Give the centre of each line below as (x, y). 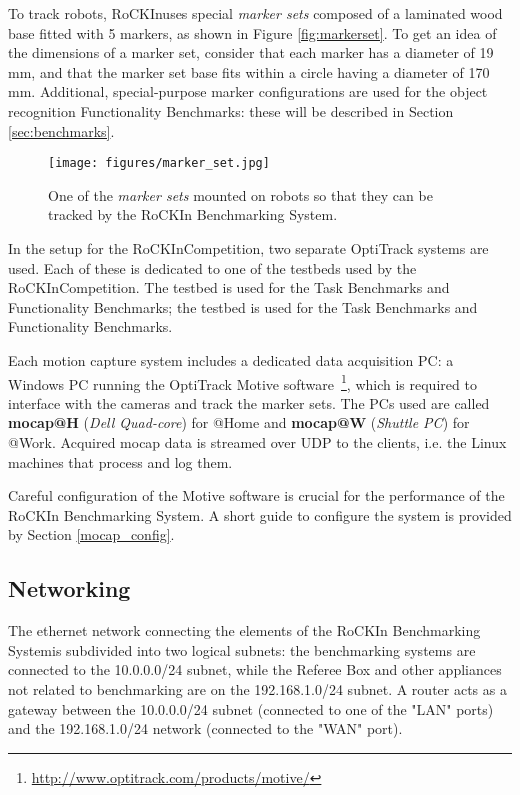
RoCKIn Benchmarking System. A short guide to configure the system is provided (260, 514)
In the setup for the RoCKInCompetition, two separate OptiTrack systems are (248, 248)
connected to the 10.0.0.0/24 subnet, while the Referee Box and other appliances (255, 669)
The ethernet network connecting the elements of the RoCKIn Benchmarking (244, 630)
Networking (69, 588)
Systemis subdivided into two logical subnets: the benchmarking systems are (242, 649)
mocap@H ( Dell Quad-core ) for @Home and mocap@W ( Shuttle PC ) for (239, 422)
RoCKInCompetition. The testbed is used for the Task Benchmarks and (229, 287)
